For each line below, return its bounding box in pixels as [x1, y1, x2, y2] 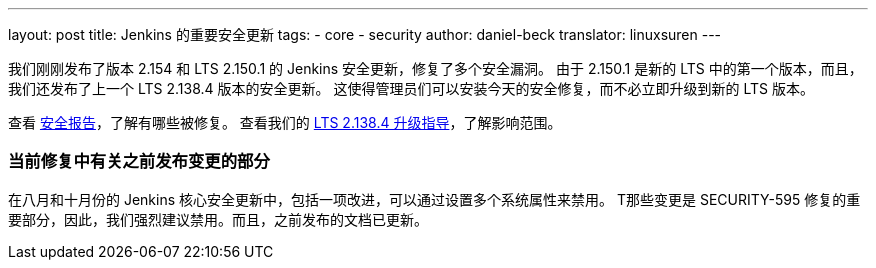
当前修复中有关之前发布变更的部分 [8, 151, 270, 172]
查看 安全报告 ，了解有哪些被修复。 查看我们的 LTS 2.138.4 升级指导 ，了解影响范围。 [8, 114, 562, 131]
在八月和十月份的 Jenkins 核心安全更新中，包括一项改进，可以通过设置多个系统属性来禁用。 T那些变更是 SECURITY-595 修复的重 [8, 190, 861, 208]
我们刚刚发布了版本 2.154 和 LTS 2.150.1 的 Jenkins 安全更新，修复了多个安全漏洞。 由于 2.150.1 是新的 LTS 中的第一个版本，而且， [8, 60, 863, 77]
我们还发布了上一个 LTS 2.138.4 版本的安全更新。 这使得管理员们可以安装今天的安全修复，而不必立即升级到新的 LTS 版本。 [8, 80, 814, 97]
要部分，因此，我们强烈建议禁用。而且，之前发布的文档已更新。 [8, 210, 428, 228]
